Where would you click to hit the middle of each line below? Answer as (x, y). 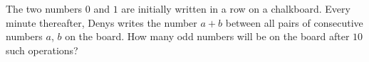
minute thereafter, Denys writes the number (102, 22)
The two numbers (44, 8)
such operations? (42, 50)
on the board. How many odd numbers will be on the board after (207, 36)
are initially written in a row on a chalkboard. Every (236, 8)
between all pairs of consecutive (294, 22)
